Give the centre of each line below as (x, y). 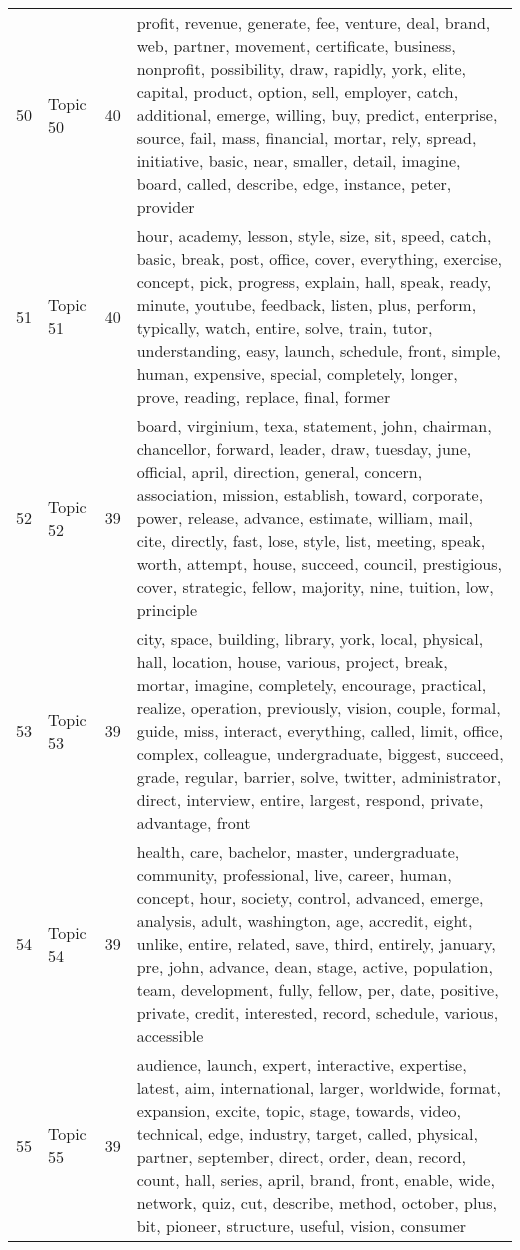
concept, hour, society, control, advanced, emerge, (310, 897)
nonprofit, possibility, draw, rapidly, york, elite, (301, 68)
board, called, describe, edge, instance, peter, (294, 183)
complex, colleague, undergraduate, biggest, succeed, (320, 753)
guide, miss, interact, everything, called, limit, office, (320, 730)
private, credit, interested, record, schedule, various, (317, 1012)
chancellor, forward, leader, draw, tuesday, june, (304, 448)
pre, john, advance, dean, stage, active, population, (314, 966)
